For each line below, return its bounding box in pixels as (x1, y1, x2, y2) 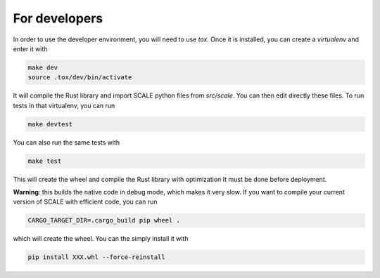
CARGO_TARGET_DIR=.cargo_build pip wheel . (27, 216, 181, 225)
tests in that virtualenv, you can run (13, 101, 115, 110)
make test (27, 157, 62, 165)
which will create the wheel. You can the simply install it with (13, 234, 189, 243)
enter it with (13, 44, 48, 53)
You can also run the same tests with (13, 138, 120, 147)
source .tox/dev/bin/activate (27, 74, 132, 81)
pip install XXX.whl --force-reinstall (27, 253, 165, 261)
